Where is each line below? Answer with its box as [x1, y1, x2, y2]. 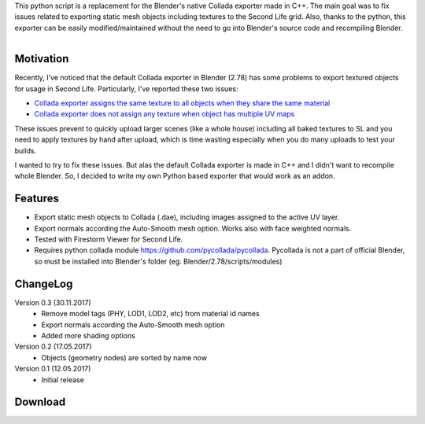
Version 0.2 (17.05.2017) [14, 342, 92, 352]
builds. [14, 146, 37, 155]
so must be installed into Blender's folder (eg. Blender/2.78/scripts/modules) [34, 256, 283, 266]
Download [14, 396, 66, 409]
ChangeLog [14, 277, 73, 290]
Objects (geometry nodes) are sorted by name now [41, 352, 208, 362]
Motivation [14, 52, 69, 66]
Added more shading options [41, 330, 135, 340]
